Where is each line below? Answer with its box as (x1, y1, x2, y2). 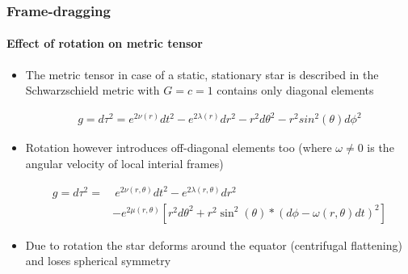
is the (367, 139, 394, 156)
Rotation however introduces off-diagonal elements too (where (25, 139, 332, 156)
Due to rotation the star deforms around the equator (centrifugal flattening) (25, 236, 402, 253)
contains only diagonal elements (217, 82, 374, 99)
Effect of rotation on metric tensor (6, 35, 203, 52)
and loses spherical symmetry (25, 252, 171, 269)
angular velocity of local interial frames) (25, 154, 224, 171)
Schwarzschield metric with (25, 82, 160, 99)
